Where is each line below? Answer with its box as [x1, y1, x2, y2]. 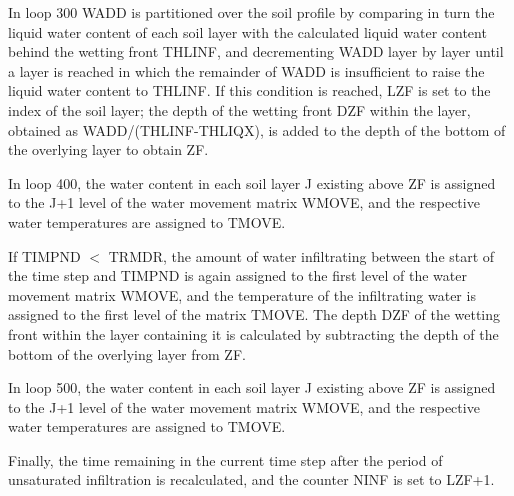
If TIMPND [8, 245, 81, 266]
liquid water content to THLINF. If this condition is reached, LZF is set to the [8, 80, 491, 101]
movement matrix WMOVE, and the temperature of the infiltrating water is [8, 284, 476, 305]
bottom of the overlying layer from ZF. [8, 343, 246, 364]
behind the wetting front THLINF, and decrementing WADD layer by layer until [8, 41, 504, 62]
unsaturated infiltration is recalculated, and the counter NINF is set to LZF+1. [8, 469, 495, 490]
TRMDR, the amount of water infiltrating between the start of [108, 245, 495, 266]
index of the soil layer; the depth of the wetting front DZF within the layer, [8, 99, 471, 120]
